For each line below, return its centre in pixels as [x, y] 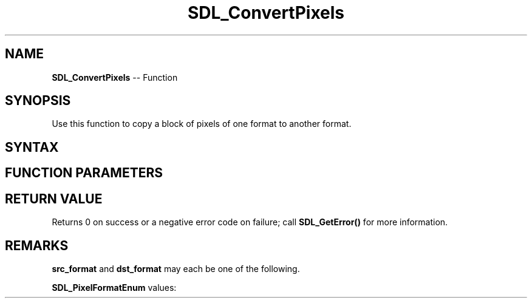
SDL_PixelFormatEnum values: [114, 287]
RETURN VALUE [54, 199]
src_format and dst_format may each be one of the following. [176, 268]
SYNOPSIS [38, 101]
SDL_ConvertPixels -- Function [115, 77]
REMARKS [37, 245]
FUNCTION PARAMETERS [84, 173]
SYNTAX [32, 147]
